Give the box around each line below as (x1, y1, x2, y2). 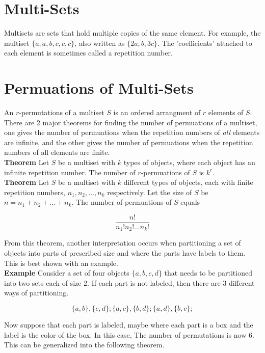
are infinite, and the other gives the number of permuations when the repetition (4, 137, 253, 147)
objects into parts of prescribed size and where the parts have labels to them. (4, 248, 246, 258)
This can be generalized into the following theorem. (4, 339, 165, 350)
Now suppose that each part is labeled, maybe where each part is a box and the (4, 319, 253, 330)
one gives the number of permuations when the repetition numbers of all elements (4, 127, 260, 138)
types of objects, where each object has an (123, 157, 255, 167)
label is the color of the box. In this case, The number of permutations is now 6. (4, 329, 254, 340)
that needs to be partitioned (164, 267, 252, 278)
